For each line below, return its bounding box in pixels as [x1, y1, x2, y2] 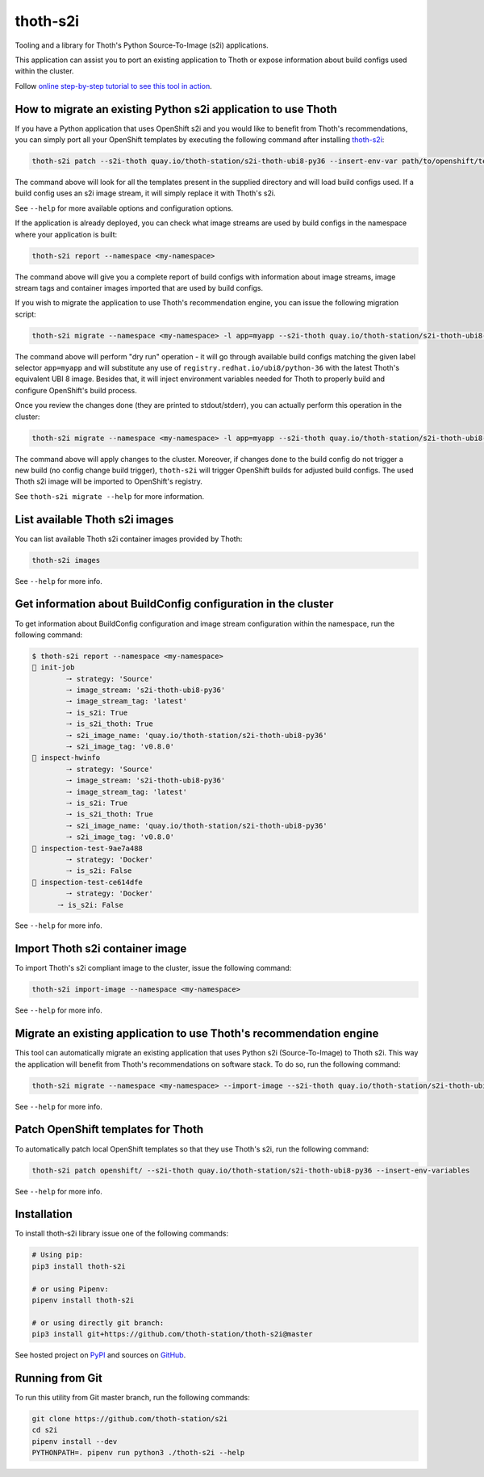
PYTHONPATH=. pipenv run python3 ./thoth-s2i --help [31, 1448, 245, 1458]
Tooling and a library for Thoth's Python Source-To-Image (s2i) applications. [15, 40, 269, 50]
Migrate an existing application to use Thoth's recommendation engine [15, 1026, 379, 1041]
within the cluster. [15, 66, 74, 76]
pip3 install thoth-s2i [31, 1261, 127, 1271]
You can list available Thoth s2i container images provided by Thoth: [15, 534, 243, 543]
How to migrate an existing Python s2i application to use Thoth [15, 102, 338, 116]
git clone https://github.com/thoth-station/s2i [31, 1414, 228, 1423]
